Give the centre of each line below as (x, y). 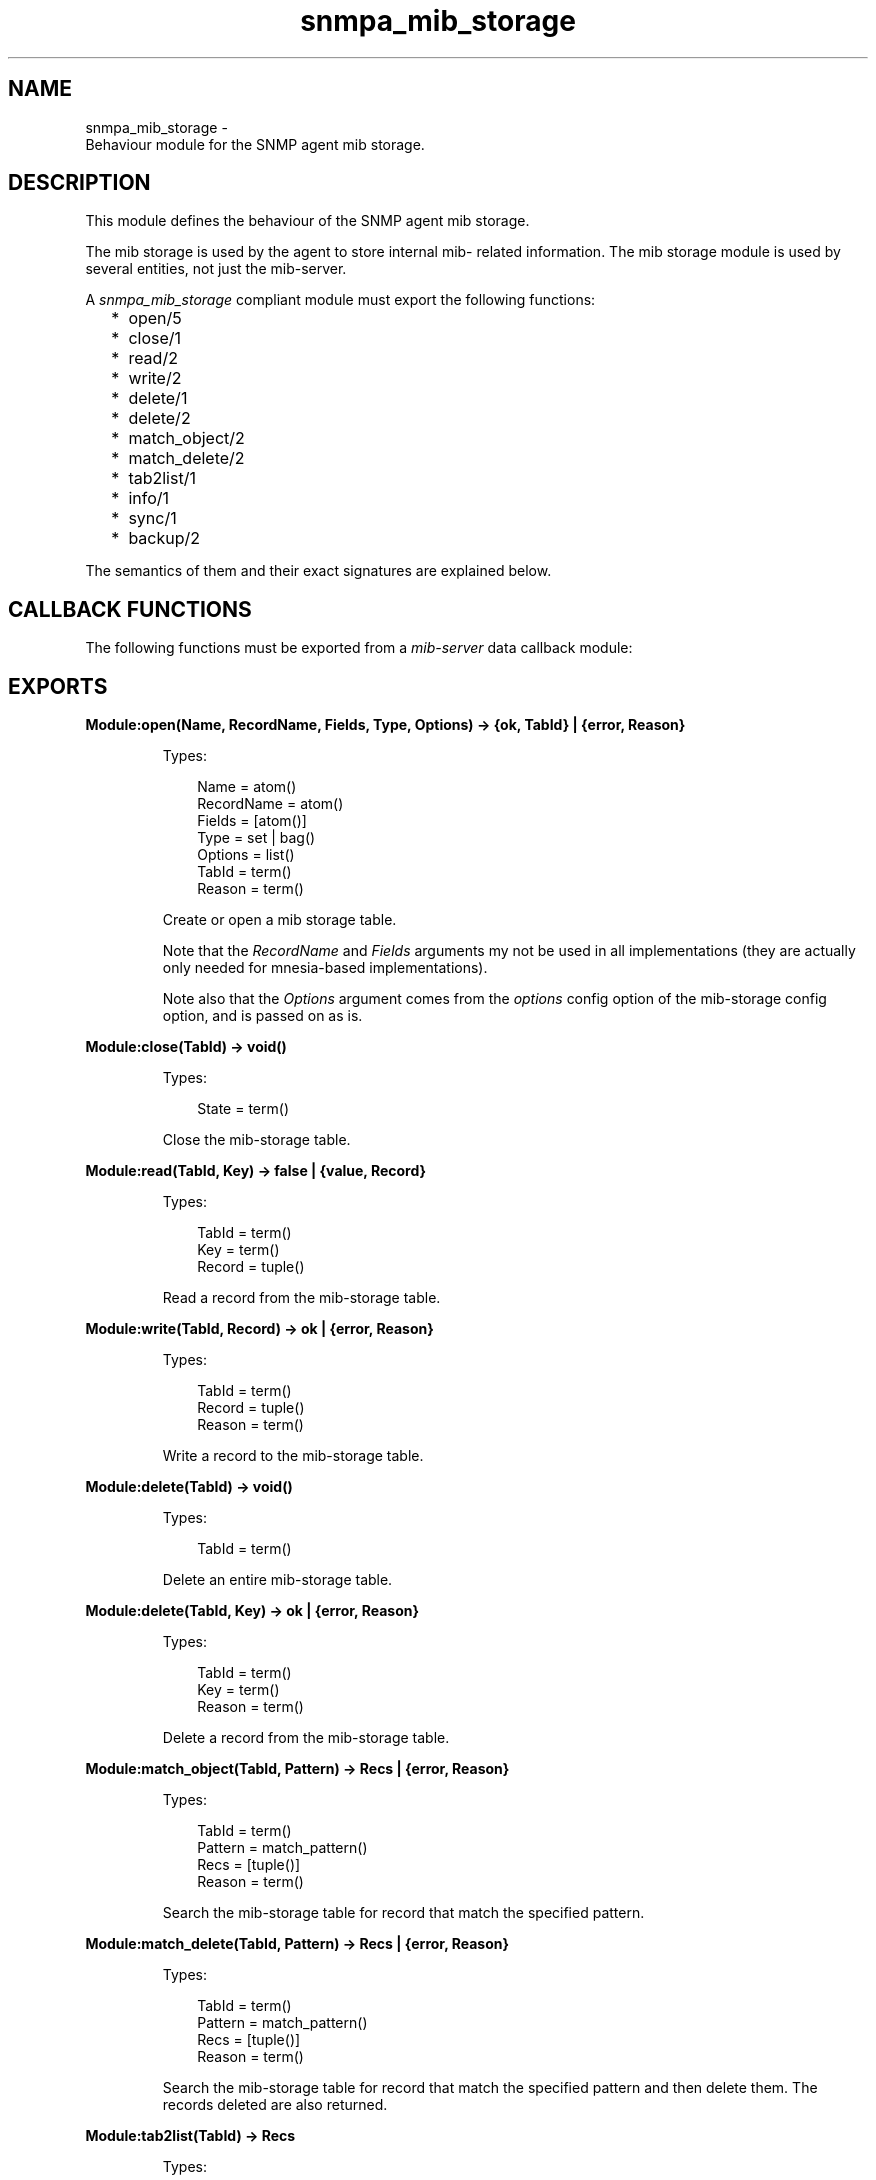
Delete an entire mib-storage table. (277, 1580)
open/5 (155, 318)
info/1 (149, 498)
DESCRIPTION (79, 183)
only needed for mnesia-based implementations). (325, 968)
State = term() (243, 1109)
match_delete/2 (186, 458)
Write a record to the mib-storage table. (293, 1456)
